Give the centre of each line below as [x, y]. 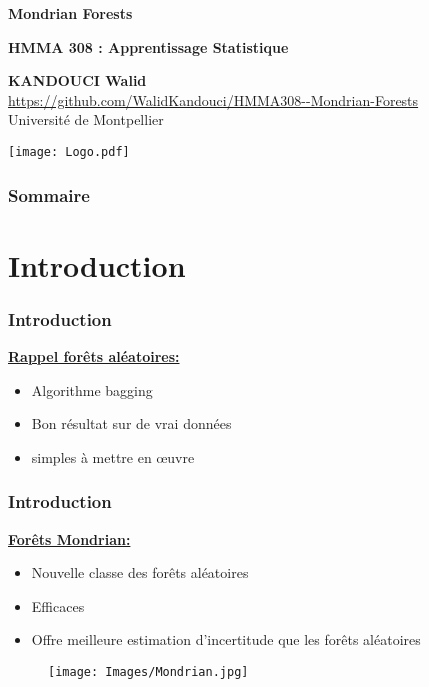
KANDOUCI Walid [77, 80]
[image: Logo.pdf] [69, 151]
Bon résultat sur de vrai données [131, 423]
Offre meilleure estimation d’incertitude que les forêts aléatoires [226, 639]
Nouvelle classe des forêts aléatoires [140, 572]
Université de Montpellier [86, 119]
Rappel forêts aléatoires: [94, 356]
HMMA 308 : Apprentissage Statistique [148, 46]
